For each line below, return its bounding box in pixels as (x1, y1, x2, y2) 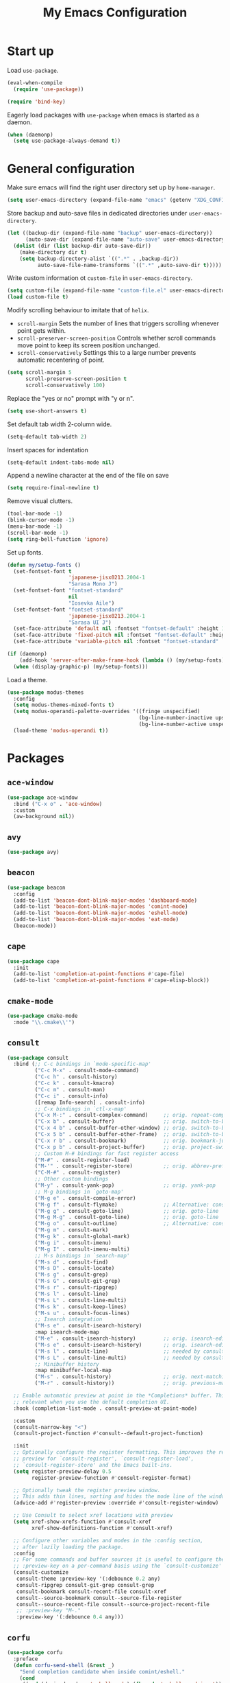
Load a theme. (7, 675, 48, 684)
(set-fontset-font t (13, 568, 72, 574)
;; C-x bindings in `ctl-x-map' (34, 1105, 127, 1113)
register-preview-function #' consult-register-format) (31, 1474, 192, 1481)
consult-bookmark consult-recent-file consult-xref (16, 1588, 167, 1595)
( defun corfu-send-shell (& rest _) (13, 1662, 115, 1669)
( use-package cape (7, 957, 60, 965)
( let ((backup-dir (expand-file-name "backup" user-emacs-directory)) (7, 230, 213, 237)
